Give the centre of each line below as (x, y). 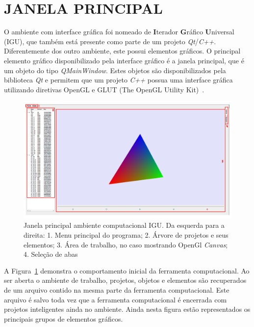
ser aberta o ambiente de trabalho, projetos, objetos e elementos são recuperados (125, 280)
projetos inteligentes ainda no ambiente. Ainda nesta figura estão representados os (127, 309)
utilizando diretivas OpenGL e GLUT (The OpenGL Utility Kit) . (104, 89)
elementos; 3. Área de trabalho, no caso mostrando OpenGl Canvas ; (126, 244)
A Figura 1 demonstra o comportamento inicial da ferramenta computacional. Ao (127, 270)
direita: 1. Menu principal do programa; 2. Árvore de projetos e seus (126, 234)
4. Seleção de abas (51, 254)
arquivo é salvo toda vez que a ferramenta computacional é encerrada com (115, 299)
